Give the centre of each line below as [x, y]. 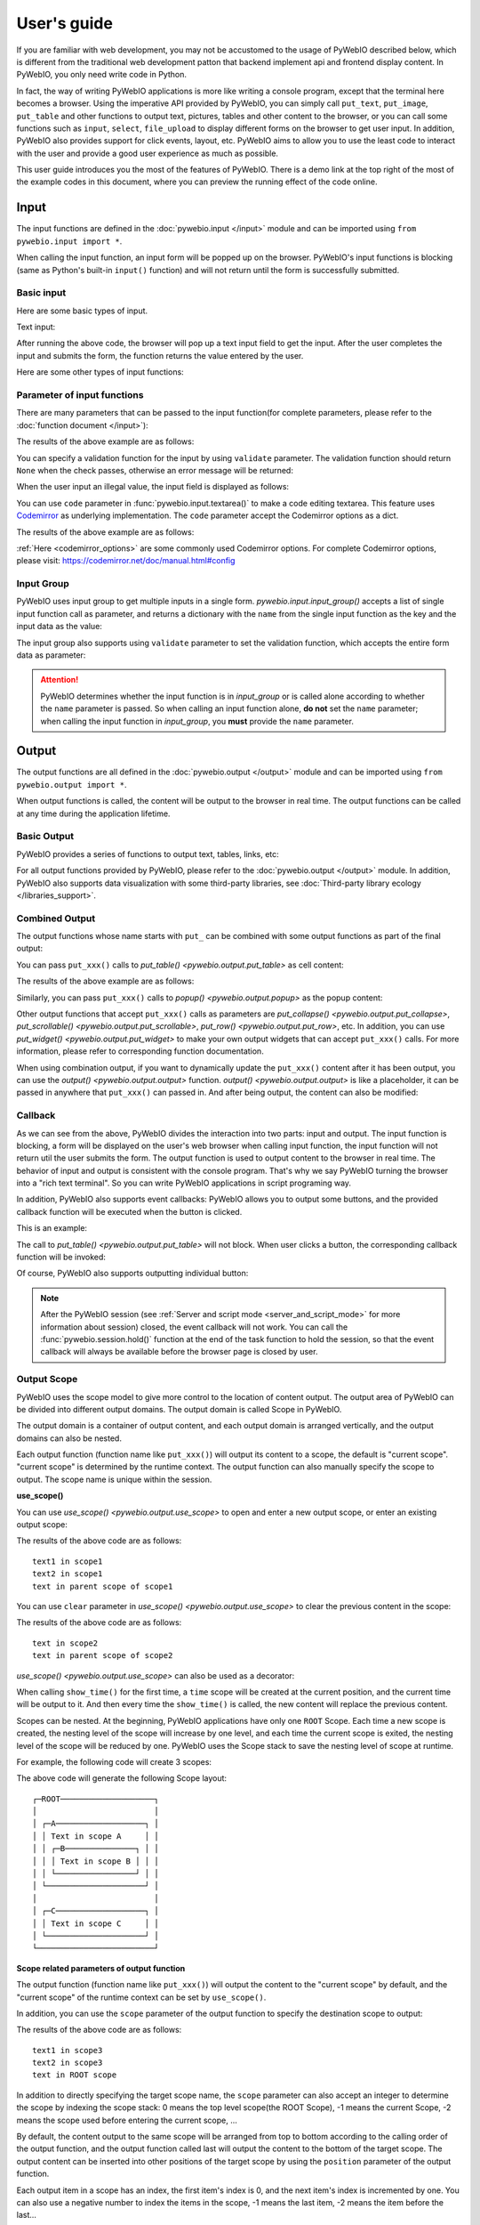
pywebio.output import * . [72, 784]
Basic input [41, 293]
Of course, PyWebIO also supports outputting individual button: [132, 1274]
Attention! [60, 680]
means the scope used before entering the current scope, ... [127, 2120]
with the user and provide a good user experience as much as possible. [148, 153]
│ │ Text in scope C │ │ [96, 1923]
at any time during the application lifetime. [93, 813]
